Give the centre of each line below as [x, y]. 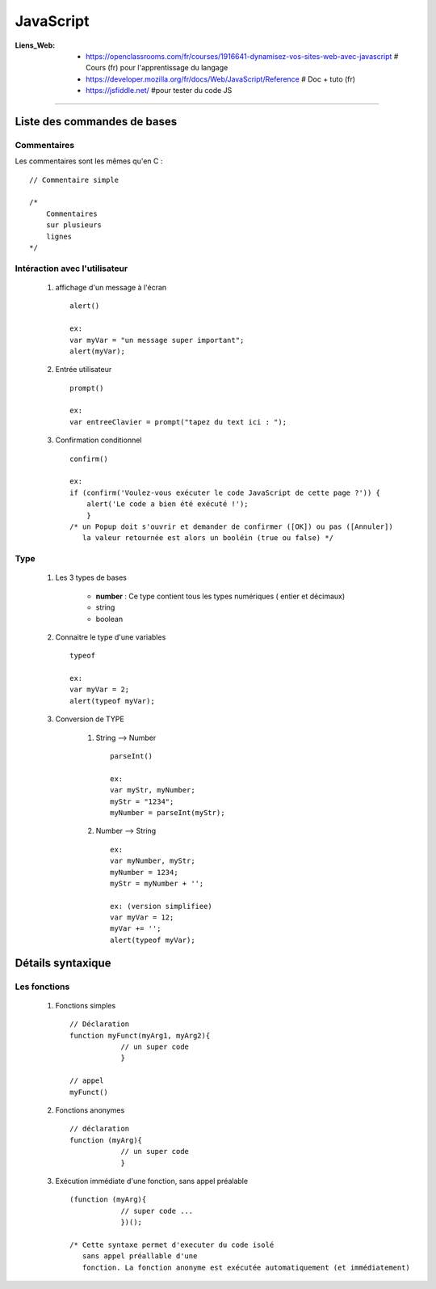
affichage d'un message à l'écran [111, 287]
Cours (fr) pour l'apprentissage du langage [157, 68]
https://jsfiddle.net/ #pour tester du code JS [159, 91]
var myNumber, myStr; [153, 861]
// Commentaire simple [74, 180]
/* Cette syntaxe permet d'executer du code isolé [172, 1245]
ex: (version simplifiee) [161, 906]
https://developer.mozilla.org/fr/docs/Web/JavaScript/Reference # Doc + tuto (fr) [220, 79]
